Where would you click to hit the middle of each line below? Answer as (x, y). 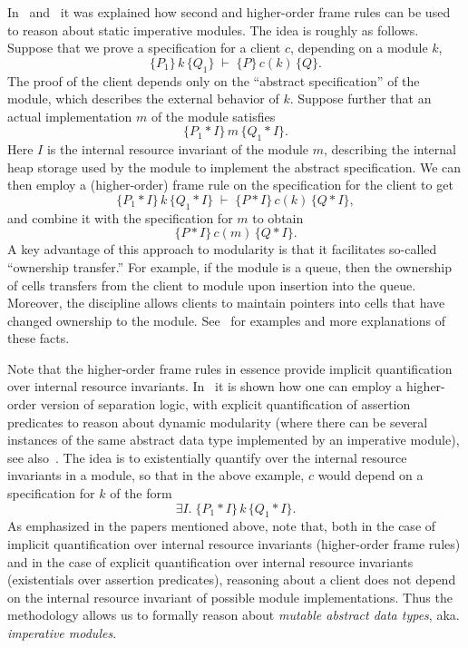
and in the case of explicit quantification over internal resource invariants (210, 561)
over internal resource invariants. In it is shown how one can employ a (205, 386)
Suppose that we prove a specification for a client (144, 48)
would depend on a (370, 475)
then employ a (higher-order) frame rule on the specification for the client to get (230, 185)
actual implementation (70, 116)
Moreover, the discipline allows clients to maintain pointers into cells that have (226, 303)
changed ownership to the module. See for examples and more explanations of (226, 320)
